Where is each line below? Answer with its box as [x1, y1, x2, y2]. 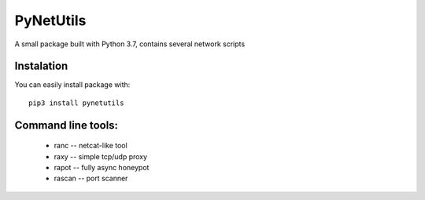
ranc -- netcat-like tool [54, 141, 128, 151]
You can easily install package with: [14, 80, 131, 89]
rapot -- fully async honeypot [54, 163, 150, 173]
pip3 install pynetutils [28, 98, 124, 107]
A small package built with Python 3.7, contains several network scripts [14, 39, 246, 49]
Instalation [14, 60, 68, 73]
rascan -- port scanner [54, 173, 128, 184]
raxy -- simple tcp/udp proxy [54, 151, 148, 161]
